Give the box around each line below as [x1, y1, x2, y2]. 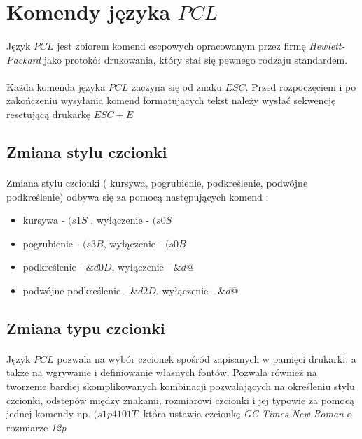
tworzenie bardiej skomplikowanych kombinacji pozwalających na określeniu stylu [6, 379, 355, 394]
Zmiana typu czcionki [6, 317, 165, 338]
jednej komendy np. [6, 406, 91, 421]
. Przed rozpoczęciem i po [245, 79, 356, 94]
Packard [6, 52, 41, 66]
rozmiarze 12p [6, 419, 67, 434]
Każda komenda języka [6, 79, 106, 94]
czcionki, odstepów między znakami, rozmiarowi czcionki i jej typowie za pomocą [6, 392, 355, 407]
